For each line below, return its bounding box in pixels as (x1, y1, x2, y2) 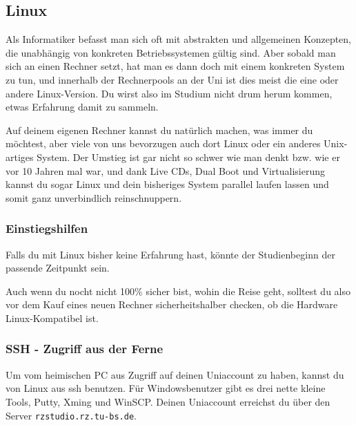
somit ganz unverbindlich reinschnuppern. (6, 190, 182, 205)
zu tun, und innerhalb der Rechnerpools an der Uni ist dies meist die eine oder (6, 72, 339, 86)
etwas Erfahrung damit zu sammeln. (6, 100, 159, 114)
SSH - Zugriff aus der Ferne (6, 340, 164, 357)
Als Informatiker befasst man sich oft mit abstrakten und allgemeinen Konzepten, (6, 32, 352, 46)
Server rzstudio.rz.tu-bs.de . (6, 408, 137, 422)
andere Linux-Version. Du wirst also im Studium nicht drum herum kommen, (6, 86, 333, 100)
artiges (6, 149, 34, 164)
